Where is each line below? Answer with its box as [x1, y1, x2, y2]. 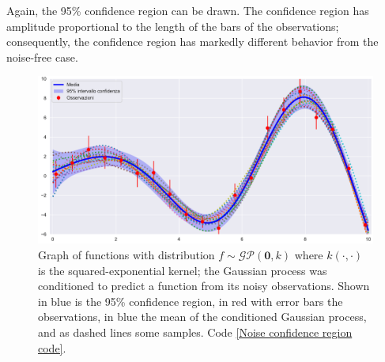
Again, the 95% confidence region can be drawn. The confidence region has [6, 2, 369, 18]
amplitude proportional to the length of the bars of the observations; [6, 17, 339, 34]
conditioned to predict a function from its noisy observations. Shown [38, 277, 370, 294]
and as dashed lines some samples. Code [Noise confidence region [38, 323, 353, 340]
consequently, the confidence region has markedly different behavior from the [6, 33, 379, 50]
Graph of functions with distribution [38, 246, 215, 262]
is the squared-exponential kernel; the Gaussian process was [38, 262, 327, 278]
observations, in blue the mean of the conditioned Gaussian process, [38, 308, 367, 325]
